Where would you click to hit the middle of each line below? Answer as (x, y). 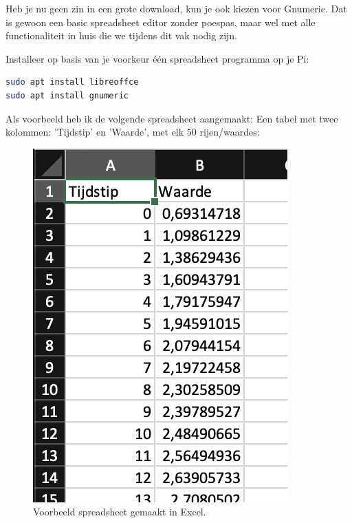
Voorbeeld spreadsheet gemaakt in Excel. (120, 512)
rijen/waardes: (230, 132)
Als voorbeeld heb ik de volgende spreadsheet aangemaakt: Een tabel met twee (172, 118)
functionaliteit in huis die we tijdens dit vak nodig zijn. (121, 35)
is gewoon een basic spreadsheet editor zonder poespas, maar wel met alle (161, 22)
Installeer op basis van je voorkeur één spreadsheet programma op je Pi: (157, 58)
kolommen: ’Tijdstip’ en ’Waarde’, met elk (95, 132)
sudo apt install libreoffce (72, 82)
